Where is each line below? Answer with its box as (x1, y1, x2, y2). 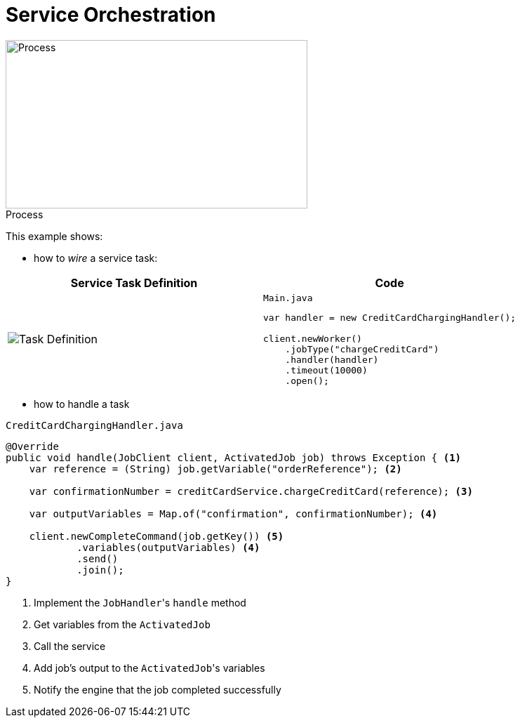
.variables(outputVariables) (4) (76, 541, 260, 553)
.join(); (76, 564, 124, 576)
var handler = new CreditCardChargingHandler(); (263, 312, 516, 323)
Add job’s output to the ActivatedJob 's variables (34, 661, 265, 674)
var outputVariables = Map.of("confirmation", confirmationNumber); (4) (29, 508, 438, 519)
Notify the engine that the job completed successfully (34, 683, 281, 696)
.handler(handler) (285, 354, 379, 365)
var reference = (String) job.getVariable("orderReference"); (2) (29, 463, 402, 475)
